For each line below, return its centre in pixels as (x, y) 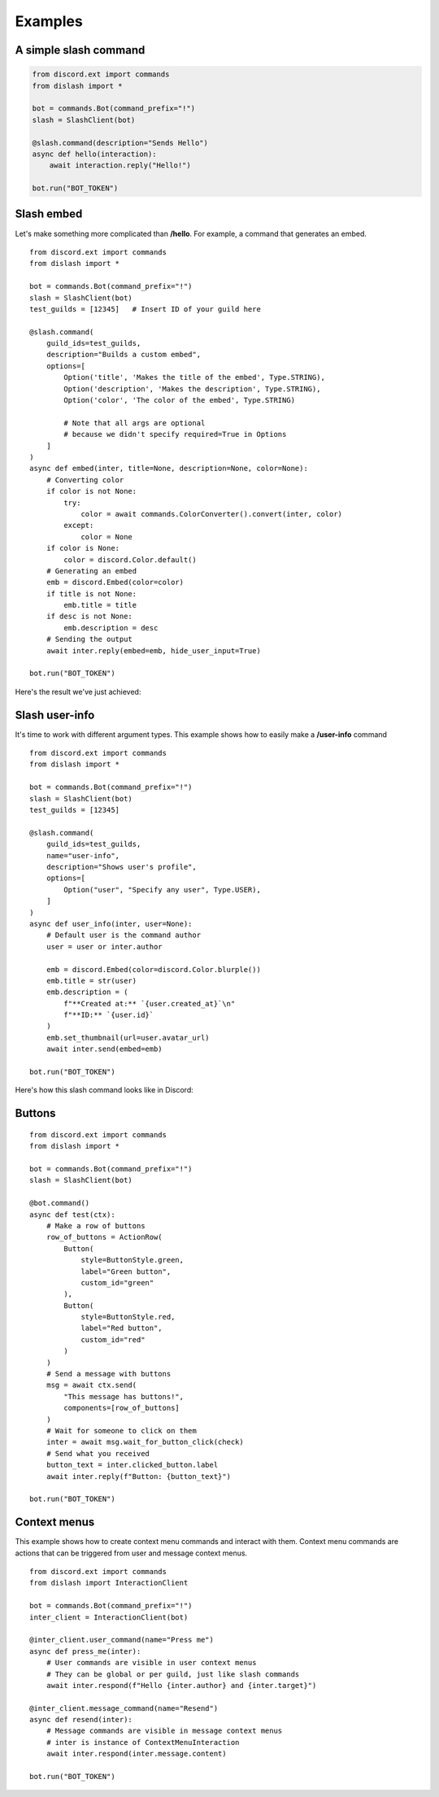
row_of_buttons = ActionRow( (104, 1237)
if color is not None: (91, 491)
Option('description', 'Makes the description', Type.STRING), (192, 389)
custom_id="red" (113, 1339)
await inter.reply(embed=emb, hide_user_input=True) (154, 650)
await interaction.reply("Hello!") (120, 166)
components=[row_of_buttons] (122, 1408)
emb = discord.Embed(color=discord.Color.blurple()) (154, 969)
